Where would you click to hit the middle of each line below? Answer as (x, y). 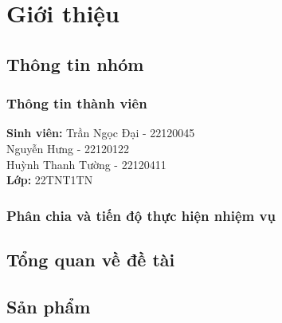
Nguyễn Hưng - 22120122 (68, 148)
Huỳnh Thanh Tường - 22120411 (86, 164)
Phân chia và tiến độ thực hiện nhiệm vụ (141, 215)
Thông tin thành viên (77, 103)
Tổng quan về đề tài (91, 259)
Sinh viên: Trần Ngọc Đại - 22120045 (101, 133)
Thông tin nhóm (75, 63)
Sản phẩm (49, 306)
